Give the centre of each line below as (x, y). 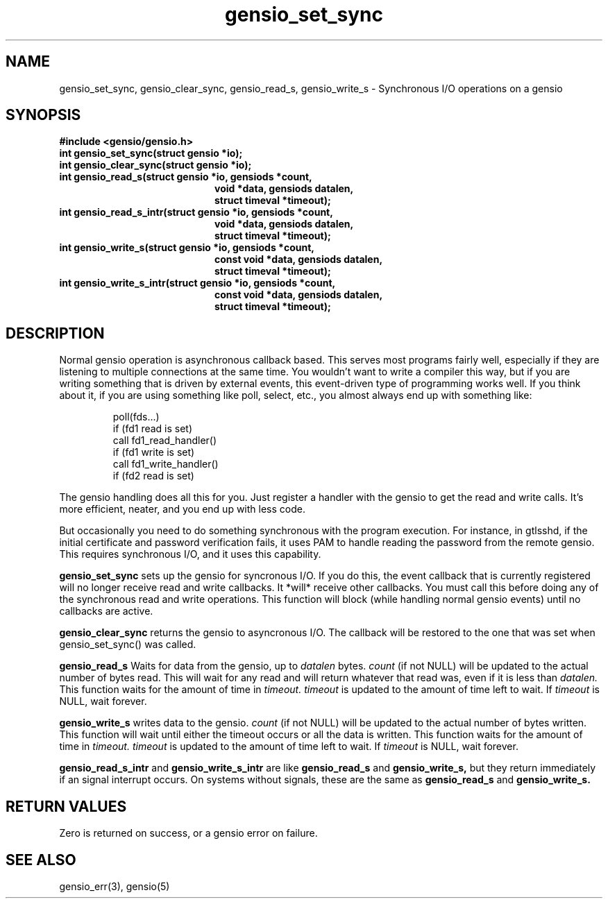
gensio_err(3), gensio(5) (115, 886)
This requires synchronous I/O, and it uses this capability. (190, 554)
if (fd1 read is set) (153, 429)
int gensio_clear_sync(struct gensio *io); (155, 165)
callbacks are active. (106, 611)
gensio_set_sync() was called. (128, 645)
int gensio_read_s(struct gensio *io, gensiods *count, (186, 177)
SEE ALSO (41, 860)
